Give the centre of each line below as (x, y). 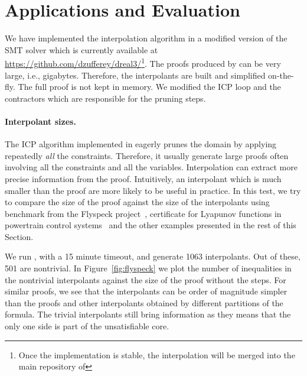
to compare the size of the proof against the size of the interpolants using (137, 202)
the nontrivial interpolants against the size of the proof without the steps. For (146, 279)
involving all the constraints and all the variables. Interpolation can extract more (151, 167)
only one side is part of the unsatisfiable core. (87, 326)
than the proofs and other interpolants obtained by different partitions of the (144, 302)
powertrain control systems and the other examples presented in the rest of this (151, 225)
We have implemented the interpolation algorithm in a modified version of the (146, 38)
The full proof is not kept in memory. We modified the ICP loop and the (149, 87)
